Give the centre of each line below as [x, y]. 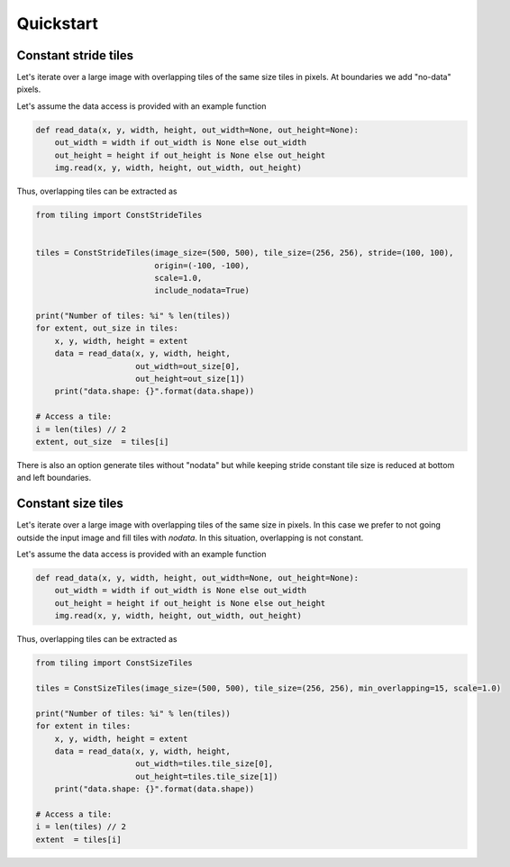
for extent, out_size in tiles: [107, 328]
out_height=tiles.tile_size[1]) [207, 776]
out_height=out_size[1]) [190, 379]
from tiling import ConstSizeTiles [114, 663]
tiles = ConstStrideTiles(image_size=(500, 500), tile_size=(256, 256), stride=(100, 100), [245, 253]
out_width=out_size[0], [188, 366]
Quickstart [58, 23]
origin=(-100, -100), [202, 265]
